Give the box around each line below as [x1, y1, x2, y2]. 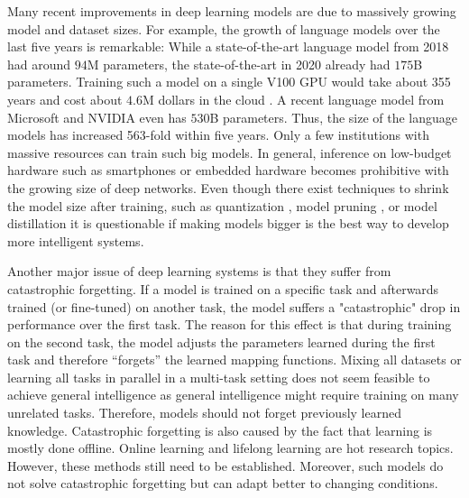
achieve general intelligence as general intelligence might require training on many [7, 385, 459, 404]
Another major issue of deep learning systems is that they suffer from [7, 262, 391, 281]
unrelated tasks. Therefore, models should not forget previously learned [7, 403, 401, 422]
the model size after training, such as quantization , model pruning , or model [7, 196, 437, 215]
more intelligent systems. [7, 231, 144, 250]
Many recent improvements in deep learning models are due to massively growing [7, 2, 456, 20]
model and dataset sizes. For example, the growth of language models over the [7, 19, 440, 38]
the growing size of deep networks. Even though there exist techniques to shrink [7, 178, 449, 197]
